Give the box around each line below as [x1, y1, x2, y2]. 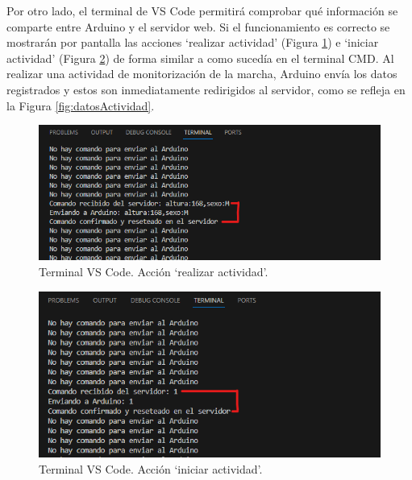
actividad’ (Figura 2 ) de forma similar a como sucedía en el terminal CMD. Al [6, 49, 394, 66]
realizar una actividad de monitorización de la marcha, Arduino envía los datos [6, 65, 397, 82]
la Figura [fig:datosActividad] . [6, 97, 155, 114]
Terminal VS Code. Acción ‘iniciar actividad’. [39, 460, 263, 477]
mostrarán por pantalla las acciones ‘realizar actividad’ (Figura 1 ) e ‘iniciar [6, 34, 379, 51]
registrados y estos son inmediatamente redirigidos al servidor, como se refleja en [6, 81, 406, 97]
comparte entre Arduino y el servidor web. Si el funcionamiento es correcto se [6, 18, 390, 35]
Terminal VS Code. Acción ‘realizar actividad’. [39, 263, 268, 280]
